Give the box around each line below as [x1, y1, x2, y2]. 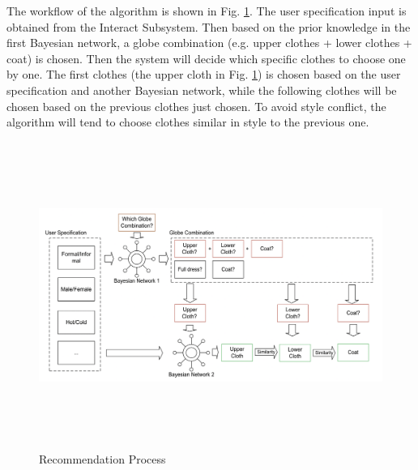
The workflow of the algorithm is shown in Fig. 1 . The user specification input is [6, 2, 407, 19]
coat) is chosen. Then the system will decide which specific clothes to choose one [6, 49, 406, 66]
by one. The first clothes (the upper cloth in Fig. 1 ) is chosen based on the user [6, 66, 401, 83]
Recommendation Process [39, 451, 166, 468]
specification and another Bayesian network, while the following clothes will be [6, 81, 397, 98]
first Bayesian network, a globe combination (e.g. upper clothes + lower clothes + [6, 34, 412, 51]
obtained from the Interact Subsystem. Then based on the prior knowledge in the [6, 18, 411, 35]
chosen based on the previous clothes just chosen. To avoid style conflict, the [6, 97, 386, 114]
